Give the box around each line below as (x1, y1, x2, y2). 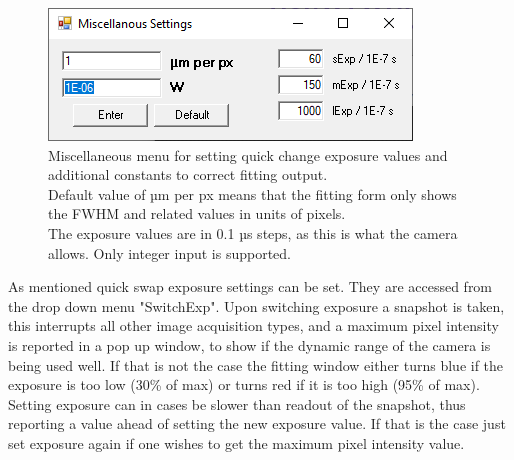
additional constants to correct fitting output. (48, 164, 328, 185)
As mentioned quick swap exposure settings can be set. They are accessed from (8, 276, 493, 297)
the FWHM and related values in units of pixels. (48, 203, 346, 224)
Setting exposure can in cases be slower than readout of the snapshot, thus (8, 393, 466, 414)
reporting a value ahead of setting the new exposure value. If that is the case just (8, 413, 506, 434)
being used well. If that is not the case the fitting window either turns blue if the (8, 354, 504, 375)
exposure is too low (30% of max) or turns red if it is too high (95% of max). (8, 374, 480, 395)
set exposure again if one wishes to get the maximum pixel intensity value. (8, 432, 465, 453)
